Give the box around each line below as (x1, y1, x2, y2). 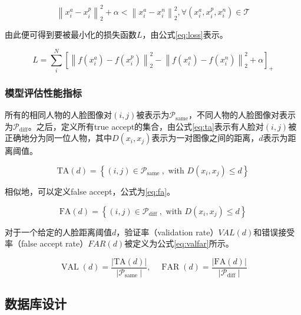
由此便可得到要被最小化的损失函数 (5, 28, 137, 41)
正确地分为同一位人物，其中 (5, 132, 112, 144)
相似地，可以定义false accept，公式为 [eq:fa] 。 (5, 185, 176, 198)
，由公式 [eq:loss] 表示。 (142, 28, 228, 41)
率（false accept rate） (5, 237, 88, 250)
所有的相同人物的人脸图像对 (5, 109, 112, 121)
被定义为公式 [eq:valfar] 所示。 (124, 237, 234, 250)
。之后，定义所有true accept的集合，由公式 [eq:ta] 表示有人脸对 (28, 120, 264, 132)
